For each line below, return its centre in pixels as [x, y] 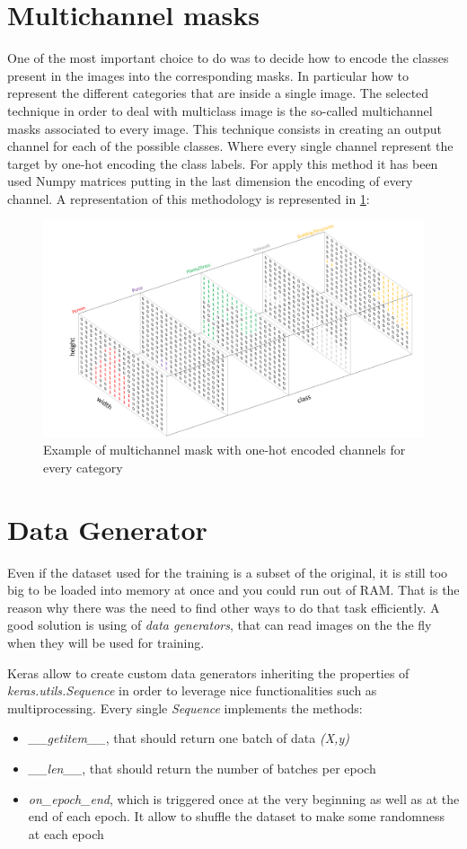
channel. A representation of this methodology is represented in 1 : [189, 198]
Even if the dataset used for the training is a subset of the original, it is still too [228, 572]
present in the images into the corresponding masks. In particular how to [208, 75]
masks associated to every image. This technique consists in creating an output [225, 128]
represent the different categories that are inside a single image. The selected [218, 93]
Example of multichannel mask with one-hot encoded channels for [225, 450]
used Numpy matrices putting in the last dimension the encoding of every [210, 181]
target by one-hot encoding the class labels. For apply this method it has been [223, 163]
